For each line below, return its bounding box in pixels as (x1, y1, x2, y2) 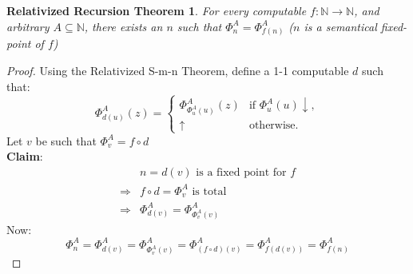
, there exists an (84, 18, 163, 34)
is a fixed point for (196, 167, 287, 178)
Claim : (6, 148, 43, 165)
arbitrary (6, 18, 50, 34)
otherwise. (248, 119, 299, 131)
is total (192, 185, 227, 197)
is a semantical (304, 18, 377, 34)
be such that (35, 132, 97, 149)
